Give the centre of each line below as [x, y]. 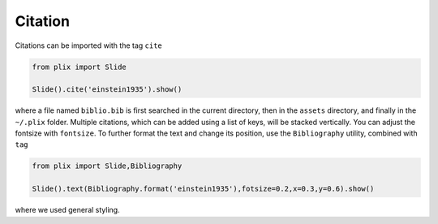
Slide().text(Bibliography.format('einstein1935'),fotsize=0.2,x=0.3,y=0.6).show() [203, 189]
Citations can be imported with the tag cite [88, 45]
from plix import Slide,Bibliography [107, 166]
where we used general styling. [68, 210]
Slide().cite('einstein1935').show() [107, 90]
